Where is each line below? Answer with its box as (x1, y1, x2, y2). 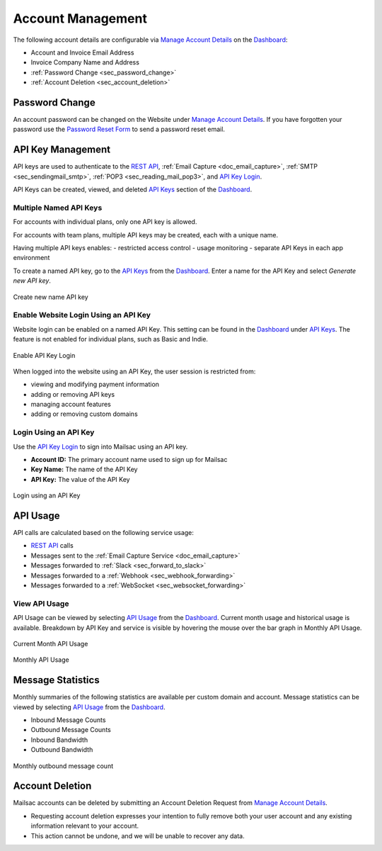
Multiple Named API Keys (13, 203, 103, 213)
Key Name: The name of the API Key (30, 465, 138, 474)
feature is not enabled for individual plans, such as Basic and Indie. (13, 335, 209, 344)
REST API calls (30, 541, 74, 550)
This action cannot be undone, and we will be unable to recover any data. (30, 831, 245, 840)
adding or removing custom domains (30, 410, 138, 418)
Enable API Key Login (13, 351, 76, 359)
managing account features (30, 400, 111, 409)
